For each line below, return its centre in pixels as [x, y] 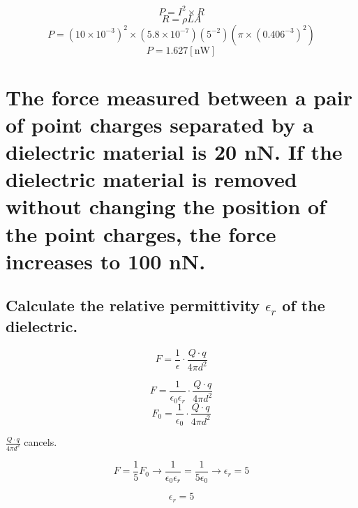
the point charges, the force [141, 233]
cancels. [40, 442]
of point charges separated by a [160, 124]
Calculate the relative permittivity [133, 305]
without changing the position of [166, 206]
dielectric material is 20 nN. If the [174, 152]
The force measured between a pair [179, 97]
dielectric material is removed [151, 179]
